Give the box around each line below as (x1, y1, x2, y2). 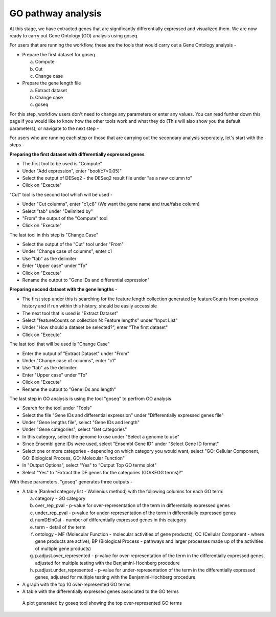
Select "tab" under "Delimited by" (22, 208, 93, 214)
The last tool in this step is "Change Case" (9, 232, 99, 238)
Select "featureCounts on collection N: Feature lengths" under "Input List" (22, 317, 178, 323)
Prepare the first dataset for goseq (22, 51, 96, 57)
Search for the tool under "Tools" (22, 405, 92, 411)
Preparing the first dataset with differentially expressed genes (9, 151, 145, 157)
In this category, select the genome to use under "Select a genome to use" (22, 433, 180, 439)
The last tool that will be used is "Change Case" (9, 341, 110, 347)
